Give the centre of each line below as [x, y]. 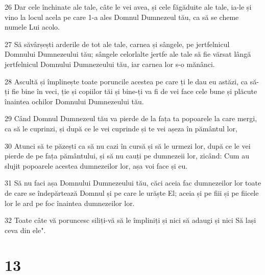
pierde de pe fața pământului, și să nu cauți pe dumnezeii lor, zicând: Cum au [127, 156]
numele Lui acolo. [32, 27]
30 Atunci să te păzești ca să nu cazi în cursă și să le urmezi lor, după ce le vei [128, 145]
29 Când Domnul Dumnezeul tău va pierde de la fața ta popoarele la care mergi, [131, 118]
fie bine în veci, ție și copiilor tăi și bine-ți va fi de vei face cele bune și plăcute [134, 91]
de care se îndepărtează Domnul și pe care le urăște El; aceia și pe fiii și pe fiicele [132, 192]
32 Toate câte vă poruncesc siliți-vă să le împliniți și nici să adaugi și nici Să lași [130, 220]
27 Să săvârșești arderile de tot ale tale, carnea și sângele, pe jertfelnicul [117, 44]
